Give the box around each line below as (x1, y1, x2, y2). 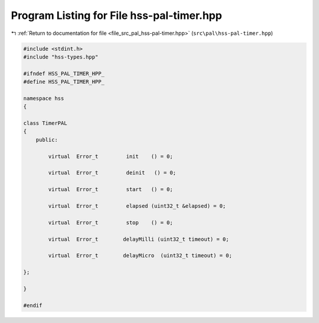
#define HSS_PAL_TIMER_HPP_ (23, 79, 105, 85)
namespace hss (23, 95, 64, 102)
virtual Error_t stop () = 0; (48, 219, 174, 226)
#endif (23, 302, 43, 309)
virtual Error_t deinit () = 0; (48, 169, 177, 176)
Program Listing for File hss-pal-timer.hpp (11, 9, 223, 22)
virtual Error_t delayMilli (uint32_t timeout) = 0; (48, 235, 229, 243)
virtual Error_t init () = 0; (48, 153, 174, 160)
